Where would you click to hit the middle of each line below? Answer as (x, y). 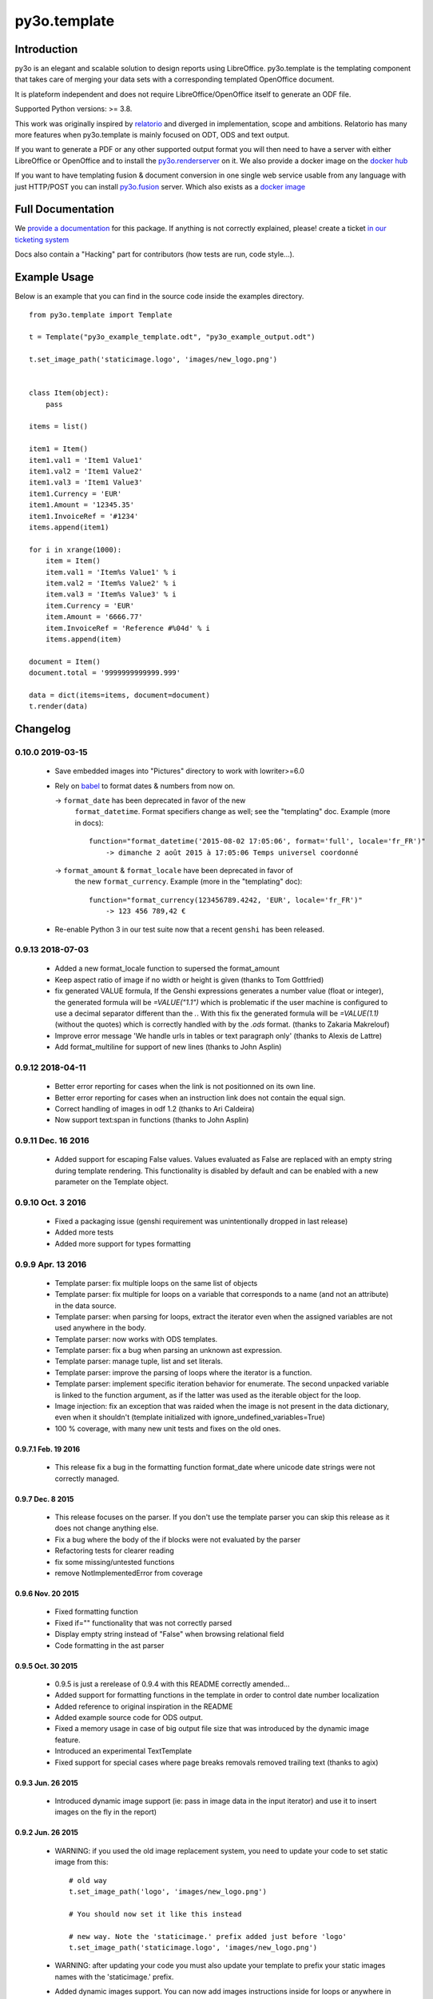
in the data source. (85, 1305)
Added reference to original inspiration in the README (144, 1706)
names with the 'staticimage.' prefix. (114, 1977)
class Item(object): (69, 393)
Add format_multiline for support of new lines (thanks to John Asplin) (168, 1047)
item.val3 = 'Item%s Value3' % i (111, 595)
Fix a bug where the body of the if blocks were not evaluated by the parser (178, 1539)
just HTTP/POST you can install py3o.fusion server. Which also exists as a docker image (160, 186)
